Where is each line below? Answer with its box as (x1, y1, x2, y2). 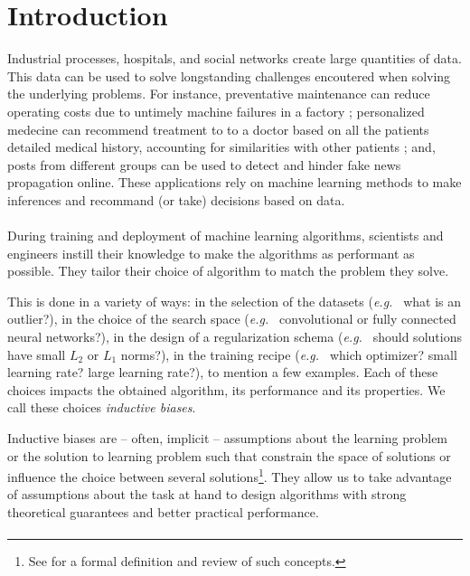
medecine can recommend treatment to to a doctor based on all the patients (7, 119, 429, 138)
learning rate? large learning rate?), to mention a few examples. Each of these (7, 363, 438, 382)
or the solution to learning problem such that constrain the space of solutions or (7, 446, 451, 465)
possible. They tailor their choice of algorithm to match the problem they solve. (7, 261, 449, 280)
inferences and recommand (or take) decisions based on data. (7, 190, 345, 209)
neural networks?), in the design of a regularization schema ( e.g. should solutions (7, 327, 462, 346)
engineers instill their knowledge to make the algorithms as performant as (7, 243, 415, 262)
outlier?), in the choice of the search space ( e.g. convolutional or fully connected (7, 309, 456, 328)
